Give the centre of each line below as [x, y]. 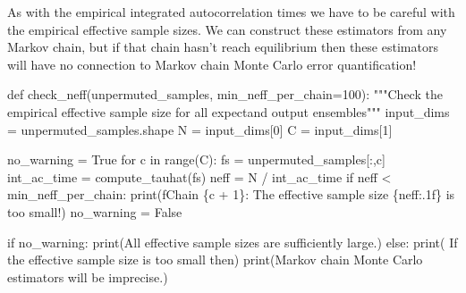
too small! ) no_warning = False [95, 211]
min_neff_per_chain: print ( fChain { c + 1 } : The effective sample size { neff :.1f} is [231, 194]
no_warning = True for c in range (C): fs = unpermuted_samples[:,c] [196, 159]
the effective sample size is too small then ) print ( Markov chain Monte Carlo [215, 260]
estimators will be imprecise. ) [88, 276]
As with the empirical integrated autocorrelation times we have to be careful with [231, 12]
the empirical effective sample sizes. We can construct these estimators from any [227, 29]
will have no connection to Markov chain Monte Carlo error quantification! [212, 64]
